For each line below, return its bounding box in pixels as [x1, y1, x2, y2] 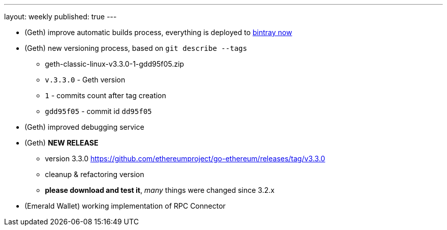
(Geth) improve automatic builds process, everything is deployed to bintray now [24, 28, 292, 37]
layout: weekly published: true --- [4, 12, 117, 21]
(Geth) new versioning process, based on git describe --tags [24, 44, 247, 52]
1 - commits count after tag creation [45, 91, 166, 100]
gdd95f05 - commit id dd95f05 [45, 107, 152, 116]
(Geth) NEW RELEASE [24, 138, 98, 147]
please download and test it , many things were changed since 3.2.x [45, 186, 275, 194]
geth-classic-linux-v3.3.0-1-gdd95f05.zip [45, 60, 184, 68]
